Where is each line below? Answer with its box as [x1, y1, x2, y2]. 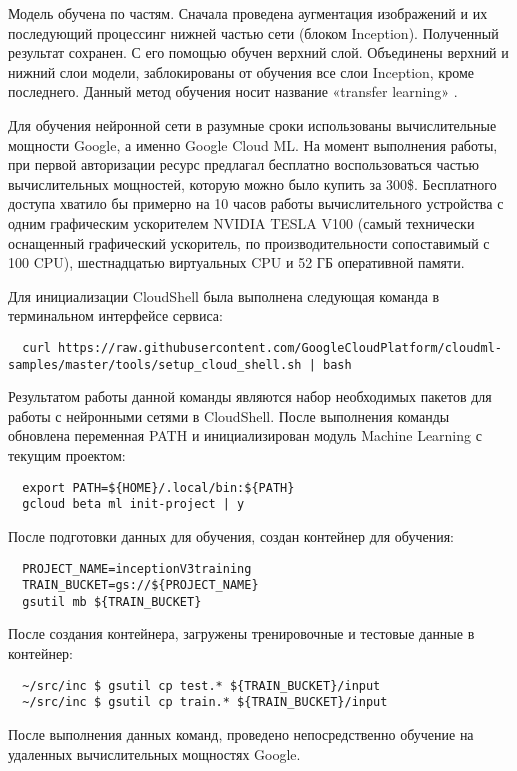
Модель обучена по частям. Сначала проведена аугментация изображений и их [8, 3, 488, 23]
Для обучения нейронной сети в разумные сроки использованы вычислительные [8, 114, 497, 135]
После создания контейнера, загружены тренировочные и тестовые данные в [8, 623, 475, 644]
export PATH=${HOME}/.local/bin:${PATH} [22, 480, 295, 495]
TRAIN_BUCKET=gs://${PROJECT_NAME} [22, 578, 259, 593]
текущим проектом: [8, 445, 126, 465]
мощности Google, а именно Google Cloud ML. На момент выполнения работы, [8, 134, 498, 155]
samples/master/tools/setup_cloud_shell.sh [8, 357, 302, 372]
